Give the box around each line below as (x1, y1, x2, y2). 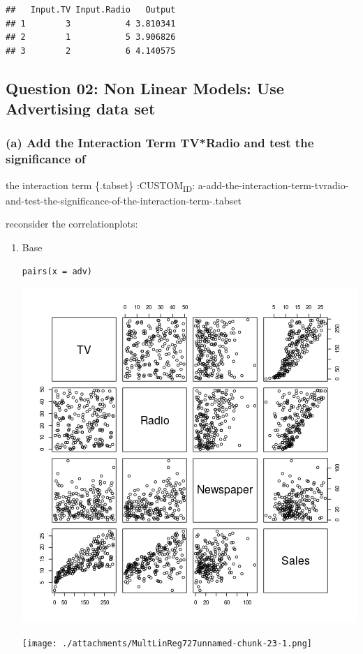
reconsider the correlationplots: (6, 216, 138, 231)
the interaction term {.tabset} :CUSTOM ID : (6, 177, 195, 194)
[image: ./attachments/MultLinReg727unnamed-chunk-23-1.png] (22, 638, 313, 648)
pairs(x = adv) (22, 266, 93, 276)
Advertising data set (6, 98, 156, 119)
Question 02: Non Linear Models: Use (6, 77, 284, 98)
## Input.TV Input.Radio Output (6, 5, 176, 15)
